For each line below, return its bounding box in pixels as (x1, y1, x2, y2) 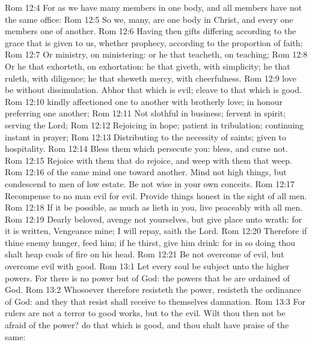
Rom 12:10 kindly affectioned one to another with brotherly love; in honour (5, 95, 283, 107)
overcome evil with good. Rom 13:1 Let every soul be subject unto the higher (5, 260, 290, 272)
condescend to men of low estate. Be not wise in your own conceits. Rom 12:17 (5, 177, 295, 190)
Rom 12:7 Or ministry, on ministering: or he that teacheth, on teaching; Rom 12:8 (5, 48, 308, 61)
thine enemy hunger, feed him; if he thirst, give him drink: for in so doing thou (5, 236, 295, 248)
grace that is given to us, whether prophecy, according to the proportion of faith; (5, 36, 303, 49)
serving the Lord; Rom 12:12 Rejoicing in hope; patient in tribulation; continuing (5, 118, 304, 131)
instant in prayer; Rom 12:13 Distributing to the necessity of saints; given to (5, 130, 287, 143)
